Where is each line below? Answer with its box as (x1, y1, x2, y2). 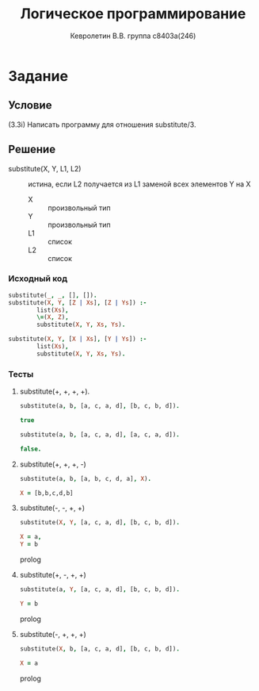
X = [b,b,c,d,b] (19, 489, 74, 497)
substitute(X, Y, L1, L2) (8, 163, 82, 173)
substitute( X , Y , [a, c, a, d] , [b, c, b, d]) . (19, 519, 181, 527)
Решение (8, 143, 56, 156)
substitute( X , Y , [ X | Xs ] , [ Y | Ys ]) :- (8, 335, 147, 344)
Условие (8, 98, 52, 112)
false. (19, 445, 42, 453)
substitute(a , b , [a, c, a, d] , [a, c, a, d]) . (19, 430, 181, 439)
